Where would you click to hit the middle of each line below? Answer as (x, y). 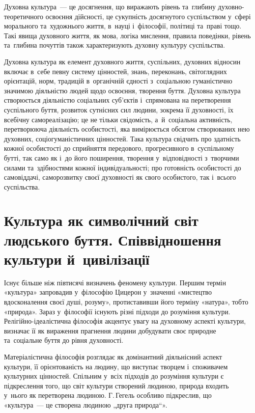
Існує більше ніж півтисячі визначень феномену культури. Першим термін (115, 282)
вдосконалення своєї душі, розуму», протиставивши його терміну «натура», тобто (126, 301)
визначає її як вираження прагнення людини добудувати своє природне (110, 330)
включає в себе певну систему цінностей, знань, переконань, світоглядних (115, 71)
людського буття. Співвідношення (113, 239)
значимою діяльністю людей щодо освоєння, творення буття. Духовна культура (122, 90)
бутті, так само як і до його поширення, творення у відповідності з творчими (122, 157)
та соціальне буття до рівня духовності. (64, 340)
